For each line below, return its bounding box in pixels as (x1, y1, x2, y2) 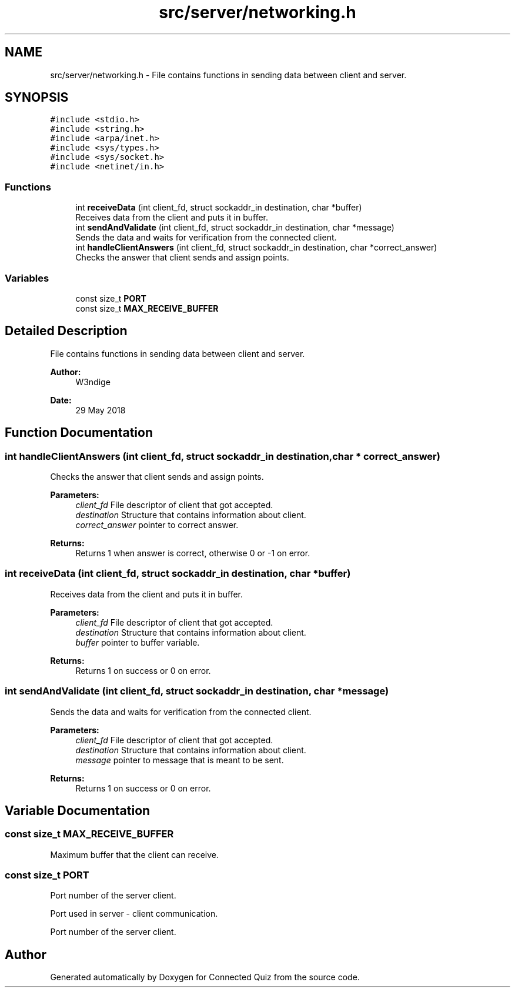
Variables (5, 272, 49, 284)
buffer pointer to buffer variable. (75, 637, 200, 647)
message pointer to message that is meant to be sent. (75, 754, 284, 765)
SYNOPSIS (5, 90, 69, 105)
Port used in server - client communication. (50, 909, 218, 919)
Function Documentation (5, 425, 153, 440)
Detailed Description (5, 323, 128, 339)
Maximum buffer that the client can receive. (50, 849, 219, 860)
